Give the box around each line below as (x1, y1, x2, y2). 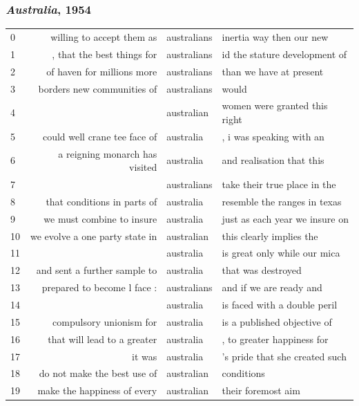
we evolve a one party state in (30, 228, 157, 243)
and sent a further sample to (36, 263, 157, 277)
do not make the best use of (39, 366, 157, 380)
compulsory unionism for (52, 314, 157, 329)
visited (129, 160, 157, 174)
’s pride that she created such (222, 349, 347, 363)
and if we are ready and (222, 280, 322, 295)
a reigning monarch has (58, 146, 157, 160)
